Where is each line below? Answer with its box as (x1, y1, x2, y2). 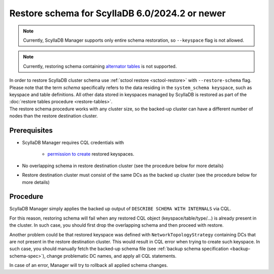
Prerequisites (9, 126, 53, 135)
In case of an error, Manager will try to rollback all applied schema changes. (9, 262, 168, 268)
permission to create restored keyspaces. (47, 151, 134, 157)
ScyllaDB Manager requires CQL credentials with (22, 139, 124, 145)
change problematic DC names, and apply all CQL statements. (46, 253, 177, 259)
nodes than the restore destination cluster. (9, 113, 98, 119)
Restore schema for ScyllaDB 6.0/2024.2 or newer (9, 8, 226, 19)
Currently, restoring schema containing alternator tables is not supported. (23, 63, 177, 69)
